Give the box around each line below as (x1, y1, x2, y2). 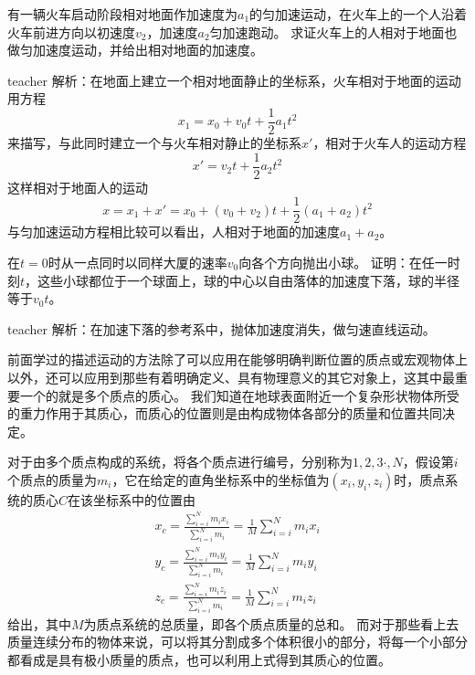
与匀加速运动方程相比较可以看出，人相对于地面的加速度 (7, 222, 340, 241)
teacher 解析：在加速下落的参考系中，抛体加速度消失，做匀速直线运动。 (7, 319, 436, 338)
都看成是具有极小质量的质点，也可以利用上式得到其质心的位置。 (7, 649, 391, 669)
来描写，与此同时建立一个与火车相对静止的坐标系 (7, 133, 301, 153)
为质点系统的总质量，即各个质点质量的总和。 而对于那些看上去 (83, 614, 459, 633)
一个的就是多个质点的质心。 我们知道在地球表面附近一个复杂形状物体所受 (19, 385, 459, 405)
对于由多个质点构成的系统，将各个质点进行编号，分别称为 (7, 452, 353, 471)
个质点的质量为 (7, 469, 97, 489)
